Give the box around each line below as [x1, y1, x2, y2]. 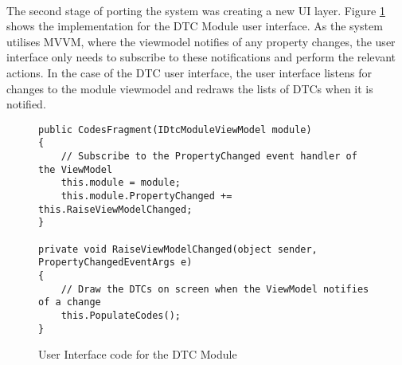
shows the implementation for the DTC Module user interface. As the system [6, 18, 383, 34]
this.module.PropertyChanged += [60, 190, 232, 202]
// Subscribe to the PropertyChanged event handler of [60, 151, 357, 163]
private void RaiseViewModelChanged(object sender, [38, 243, 318, 255]
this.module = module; [60, 177, 181, 189]
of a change [38, 296, 101, 308]
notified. [6, 96, 46, 112]
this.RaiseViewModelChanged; [38, 203, 193, 215]
